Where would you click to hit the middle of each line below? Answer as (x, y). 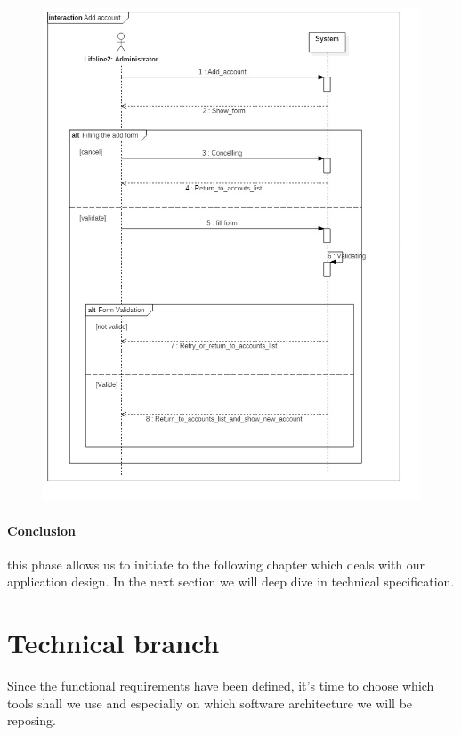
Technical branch (113, 643)
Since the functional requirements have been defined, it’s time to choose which (221, 686)
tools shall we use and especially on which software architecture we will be (210, 703)
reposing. (32, 720)
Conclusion (42, 530)
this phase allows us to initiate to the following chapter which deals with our (216, 564)
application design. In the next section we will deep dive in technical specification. (231, 582)
